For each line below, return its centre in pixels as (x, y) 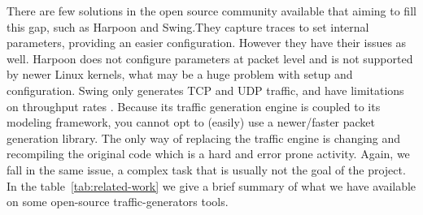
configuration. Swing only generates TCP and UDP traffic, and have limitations (205, 90)
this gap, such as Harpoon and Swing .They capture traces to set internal (188, 26)
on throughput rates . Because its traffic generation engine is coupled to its (194, 106)
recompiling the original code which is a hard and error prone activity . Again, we (208, 154)
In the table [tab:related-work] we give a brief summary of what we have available (211, 185)
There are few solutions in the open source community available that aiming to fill (211, 11)
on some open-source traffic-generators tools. (118, 202)
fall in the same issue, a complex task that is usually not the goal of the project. (206, 169)
